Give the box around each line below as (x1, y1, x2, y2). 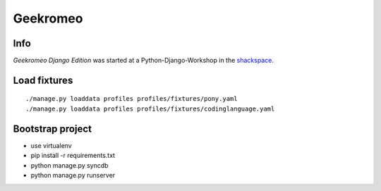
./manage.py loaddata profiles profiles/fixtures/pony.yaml (25, 95, 238, 103)
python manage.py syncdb (30, 161, 109, 169)
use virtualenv (30, 141, 72, 149)
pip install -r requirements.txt (30, 152, 116, 160)
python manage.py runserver (30, 171, 116, 179)
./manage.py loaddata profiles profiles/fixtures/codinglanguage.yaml (25, 104, 275, 113)
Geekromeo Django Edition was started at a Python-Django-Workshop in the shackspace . (13, 56, 274, 65)
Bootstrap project (13, 123, 92, 135)
